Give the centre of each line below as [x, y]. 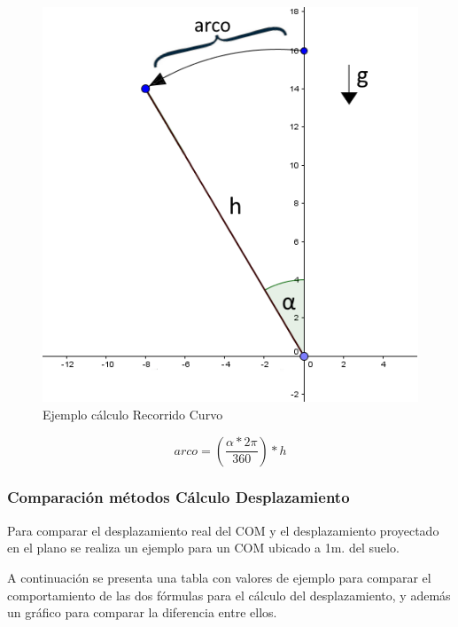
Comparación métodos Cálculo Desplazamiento [179, 497]
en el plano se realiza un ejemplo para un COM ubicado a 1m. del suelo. [203, 548]
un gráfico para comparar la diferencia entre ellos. [142, 612]
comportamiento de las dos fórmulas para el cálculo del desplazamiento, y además [229, 595]
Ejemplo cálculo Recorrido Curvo [133, 414]
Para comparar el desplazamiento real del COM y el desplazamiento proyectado [223, 530]
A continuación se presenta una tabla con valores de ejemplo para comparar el [219, 577]
